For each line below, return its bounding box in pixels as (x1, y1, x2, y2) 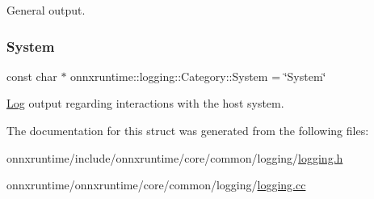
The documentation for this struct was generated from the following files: (6, 122, 369, 138)
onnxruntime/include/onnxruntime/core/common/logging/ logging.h (6, 149, 343, 166)
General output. (6, 2, 86, 18)
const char (6, 67, 57, 84)
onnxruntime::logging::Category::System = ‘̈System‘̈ (70, 67, 326, 84)
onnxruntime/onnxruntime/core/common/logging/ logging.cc (6, 176, 306, 193)
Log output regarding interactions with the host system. (6, 95, 284, 112)
